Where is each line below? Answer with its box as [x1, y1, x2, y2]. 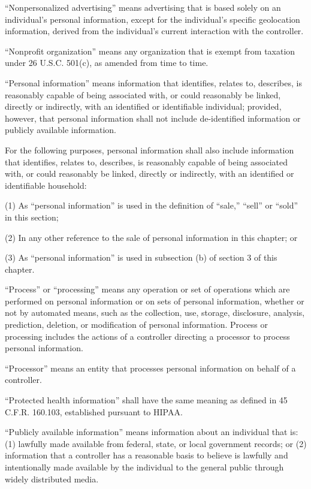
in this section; [5, 210, 59, 223]
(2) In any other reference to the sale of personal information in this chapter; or [5, 231, 298, 243]
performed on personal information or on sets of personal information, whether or [5, 294, 304, 307]
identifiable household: [5, 179, 87, 191]
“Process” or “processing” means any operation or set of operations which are [5, 283, 290, 295]
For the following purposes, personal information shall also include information [5, 143, 294, 156]
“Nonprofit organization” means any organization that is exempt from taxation [5, 44, 295, 57]
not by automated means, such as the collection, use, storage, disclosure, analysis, [5, 306, 305, 319]
